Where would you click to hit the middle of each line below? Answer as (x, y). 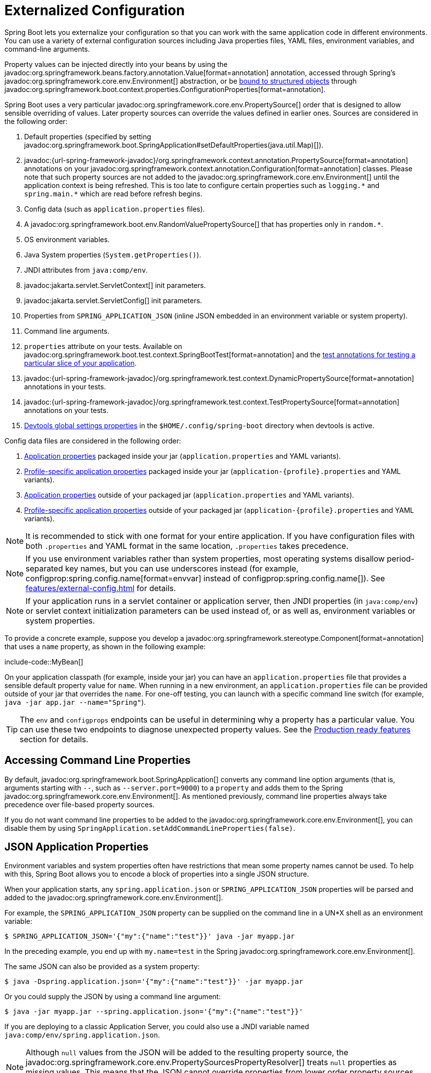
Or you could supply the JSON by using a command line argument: (113, 997)
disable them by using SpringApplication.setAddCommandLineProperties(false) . (150, 828)
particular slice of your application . (80, 363)
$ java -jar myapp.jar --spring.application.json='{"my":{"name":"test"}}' (154, 1012)
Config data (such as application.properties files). (115, 209)
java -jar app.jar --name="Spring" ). (75, 702)
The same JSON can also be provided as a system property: (102, 967)
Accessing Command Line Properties (98, 760)
